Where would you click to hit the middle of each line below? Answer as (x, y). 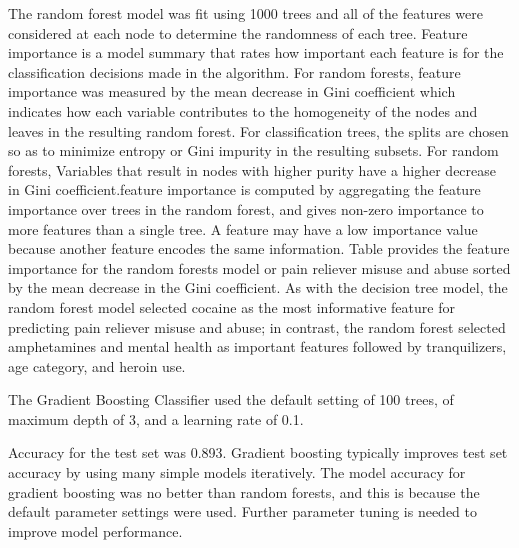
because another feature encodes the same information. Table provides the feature (259, 248)
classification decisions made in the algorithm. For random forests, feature (234, 71)
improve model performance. (95, 530)
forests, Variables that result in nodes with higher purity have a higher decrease (252, 169)
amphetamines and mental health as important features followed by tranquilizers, (257, 346)
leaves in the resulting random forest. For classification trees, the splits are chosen (258, 130)
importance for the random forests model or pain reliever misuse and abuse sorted (259, 267)
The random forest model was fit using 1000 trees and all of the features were (245, 13)
